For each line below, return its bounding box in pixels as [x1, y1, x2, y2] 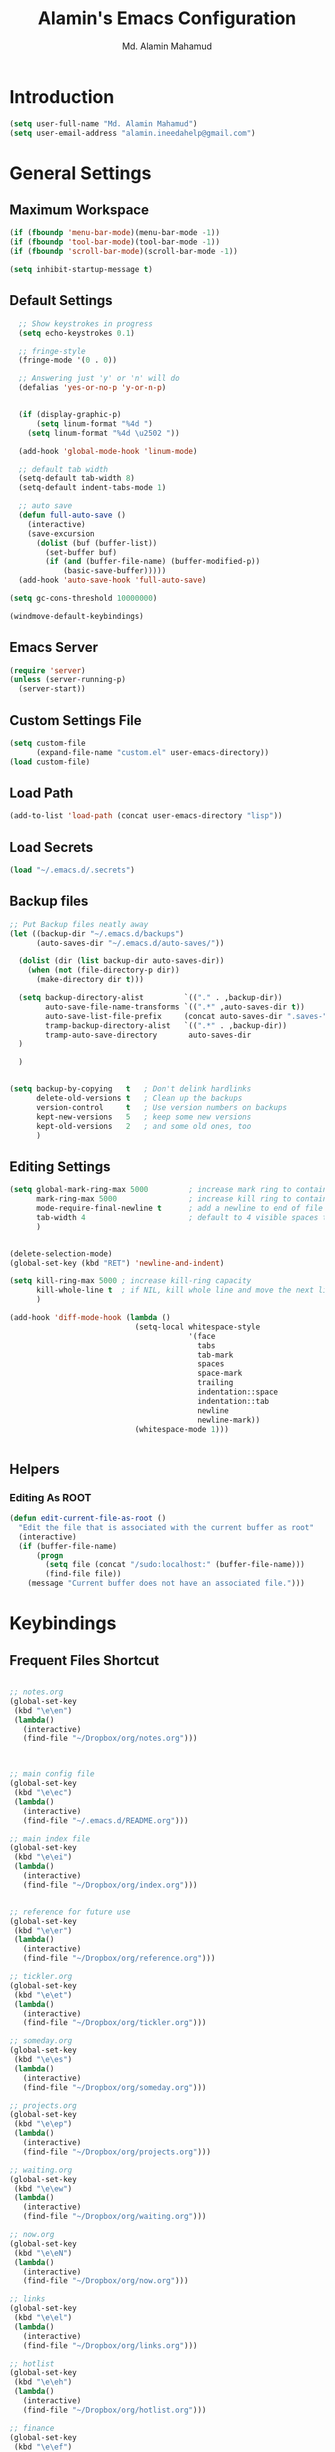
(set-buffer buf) [45, 547, 117, 557]
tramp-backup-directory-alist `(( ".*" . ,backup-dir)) [45, 1020, 287, 1031]
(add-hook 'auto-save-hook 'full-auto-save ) [18, 575, 207, 586]
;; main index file [9, 1833, 91, 1844]
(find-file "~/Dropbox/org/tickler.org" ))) [22, 2018, 207, 2028]
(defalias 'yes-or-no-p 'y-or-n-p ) [18, 383, 167, 393]
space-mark [197, 1368, 243, 1379]
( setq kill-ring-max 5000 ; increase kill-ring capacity [9, 1276, 252, 1286]
